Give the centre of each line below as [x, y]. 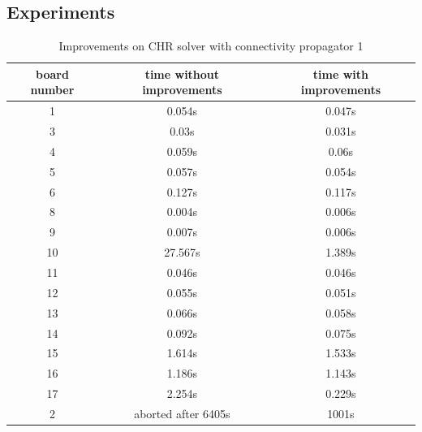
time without [182, 73]
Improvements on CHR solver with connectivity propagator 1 [211, 46]
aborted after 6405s [182, 413]
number [52, 90]
